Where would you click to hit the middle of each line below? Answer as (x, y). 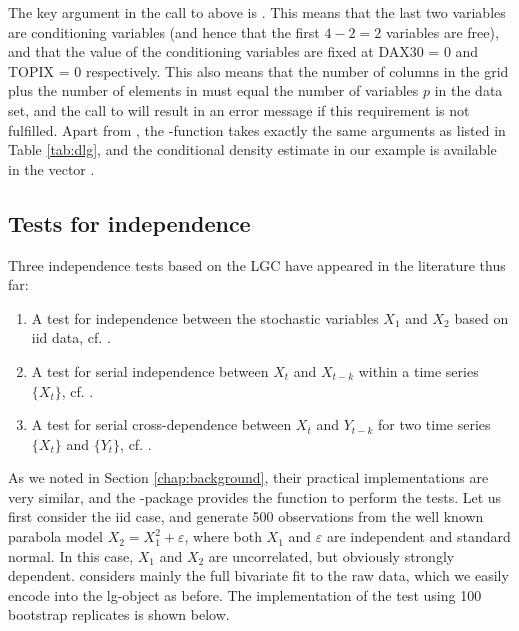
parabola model (55, 536)
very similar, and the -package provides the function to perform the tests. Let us (255, 496)
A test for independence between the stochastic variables (205, 317)
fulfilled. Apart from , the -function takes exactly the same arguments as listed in (257, 129)
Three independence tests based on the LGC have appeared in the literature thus (257, 264)
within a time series (418, 370)
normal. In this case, (71, 555)
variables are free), (442, 31)
